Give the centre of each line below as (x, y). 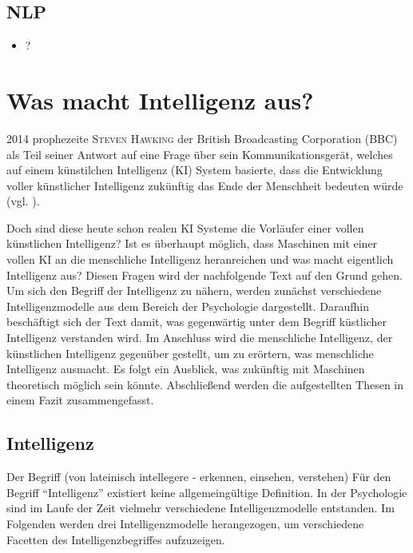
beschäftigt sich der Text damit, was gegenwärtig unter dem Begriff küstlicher (197, 322)
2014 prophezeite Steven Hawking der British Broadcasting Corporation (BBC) (202, 138)
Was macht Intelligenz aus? (160, 99)
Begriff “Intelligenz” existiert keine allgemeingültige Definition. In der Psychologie (207, 492)
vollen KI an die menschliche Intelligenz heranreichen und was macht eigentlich (200, 259)
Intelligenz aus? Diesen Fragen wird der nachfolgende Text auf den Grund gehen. (205, 275)
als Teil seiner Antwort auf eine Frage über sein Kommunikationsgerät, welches (200, 154)
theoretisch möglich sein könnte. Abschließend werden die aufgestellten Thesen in (205, 384)
